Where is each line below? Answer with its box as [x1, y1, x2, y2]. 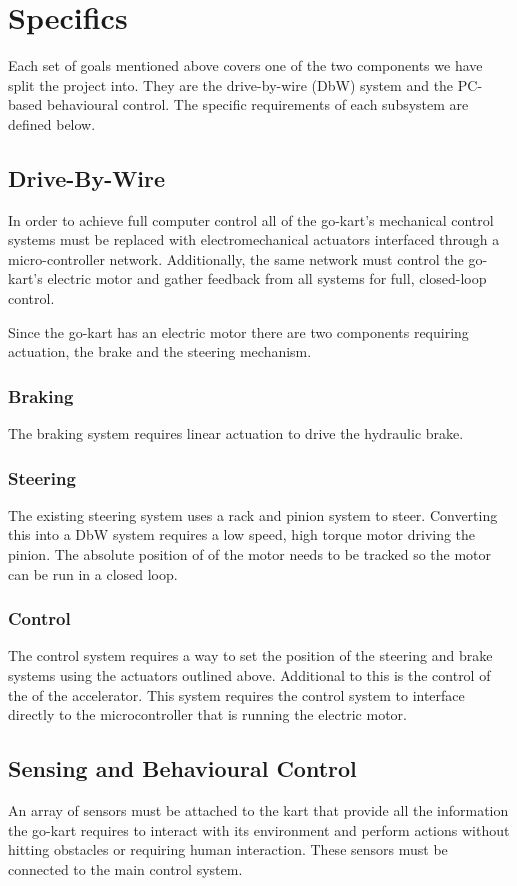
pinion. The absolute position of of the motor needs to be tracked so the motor [8, 544, 492, 565]
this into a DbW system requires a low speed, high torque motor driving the [8, 524, 476, 545]
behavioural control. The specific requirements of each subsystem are [46, 94, 469, 115]
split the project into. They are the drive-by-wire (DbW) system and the [8, 74, 454, 95]
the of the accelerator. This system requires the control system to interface [8, 684, 465, 705]
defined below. [8, 113, 96, 134]
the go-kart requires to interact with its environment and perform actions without [8, 819, 510, 840]
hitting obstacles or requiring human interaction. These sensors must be [8, 839, 448, 860]
